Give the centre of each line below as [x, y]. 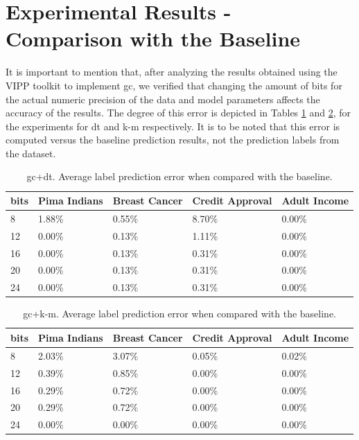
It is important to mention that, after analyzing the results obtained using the [172, 72]
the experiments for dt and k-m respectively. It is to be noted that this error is [173, 126]
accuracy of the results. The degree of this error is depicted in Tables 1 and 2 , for [178, 113]
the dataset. [31, 153]
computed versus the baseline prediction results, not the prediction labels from [173, 140]
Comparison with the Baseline [153, 38]
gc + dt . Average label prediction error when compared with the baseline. [179, 176]
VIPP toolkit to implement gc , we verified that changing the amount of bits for [174, 85]
